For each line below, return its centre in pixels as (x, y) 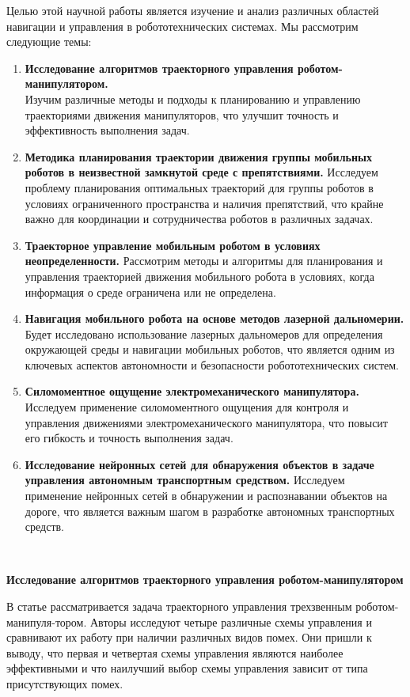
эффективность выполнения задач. (107, 130)
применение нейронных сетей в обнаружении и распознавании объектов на (206, 496)
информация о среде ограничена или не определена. (150, 292)
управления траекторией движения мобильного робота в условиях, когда (199, 276)
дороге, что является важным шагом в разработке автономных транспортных (210, 511)
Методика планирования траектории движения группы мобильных (198, 156)
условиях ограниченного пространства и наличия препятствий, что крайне (204, 203)
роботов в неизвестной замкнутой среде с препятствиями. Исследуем (201, 172)
